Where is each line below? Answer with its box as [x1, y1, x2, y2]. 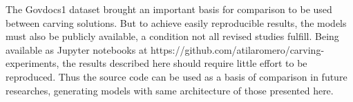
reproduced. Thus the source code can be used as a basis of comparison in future [6, 69, 347, 83]
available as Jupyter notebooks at [6, 42, 148, 57]
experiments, [6, 56, 59, 70]
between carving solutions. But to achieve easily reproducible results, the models [6, 15, 347, 30]
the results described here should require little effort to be [62, 56, 307, 70]
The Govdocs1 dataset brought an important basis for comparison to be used [6, 2, 332, 16]
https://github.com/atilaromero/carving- [150, 42, 325, 57]
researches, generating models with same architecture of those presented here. [6, 83, 334, 97]
